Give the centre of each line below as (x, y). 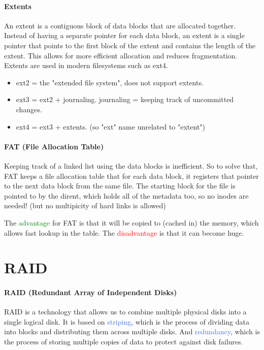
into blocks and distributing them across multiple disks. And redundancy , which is (132, 331)
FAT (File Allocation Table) (54, 146)
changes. (29, 109)
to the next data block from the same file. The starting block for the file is (120, 186)
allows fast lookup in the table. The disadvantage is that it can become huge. (124, 232)
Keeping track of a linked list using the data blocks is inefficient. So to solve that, (131, 165)
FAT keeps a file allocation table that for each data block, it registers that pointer (131, 176)
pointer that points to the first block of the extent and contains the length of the (130, 45)
